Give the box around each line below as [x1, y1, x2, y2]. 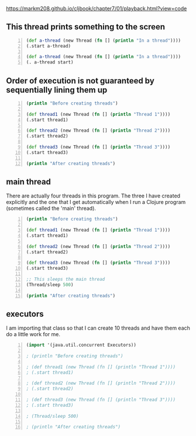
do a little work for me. [6, 331, 60, 338]
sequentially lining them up [6, 85, 108, 95]
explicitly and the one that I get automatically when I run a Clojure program [6, 199, 186, 206]
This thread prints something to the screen [6, 22, 166, 32]
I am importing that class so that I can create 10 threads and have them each [6, 324, 190, 331]
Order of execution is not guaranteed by [6, 76, 155, 86]
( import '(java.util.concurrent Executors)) [26, 342, 136, 348]
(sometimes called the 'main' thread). [6, 205, 97, 212]
